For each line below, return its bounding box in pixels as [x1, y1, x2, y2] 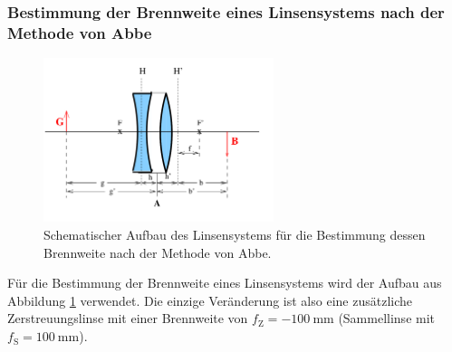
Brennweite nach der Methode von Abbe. [43, 243, 272, 262]
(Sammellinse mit [338, 309, 436, 328]
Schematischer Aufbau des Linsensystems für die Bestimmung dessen [43, 225, 426, 244]
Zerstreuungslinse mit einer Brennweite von [7, 309, 248, 328]
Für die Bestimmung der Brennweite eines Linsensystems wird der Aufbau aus [7, 273, 442, 292]
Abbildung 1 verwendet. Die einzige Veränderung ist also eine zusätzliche [7, 290, 412, 309]
